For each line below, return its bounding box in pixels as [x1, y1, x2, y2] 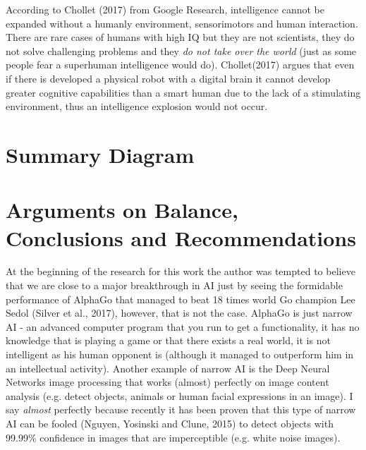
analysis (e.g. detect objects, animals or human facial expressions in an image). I [6, 388, 353, 403]
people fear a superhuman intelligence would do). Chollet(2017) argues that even [6, 57, 355, 72]
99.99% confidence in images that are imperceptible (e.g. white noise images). [6, 430, 341, 444]
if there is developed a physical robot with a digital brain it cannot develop [6, 71, 331, 85]
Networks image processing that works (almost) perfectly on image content [6, 375, 329, 389]
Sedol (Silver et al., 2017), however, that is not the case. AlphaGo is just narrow [6, 305, 353, 320]
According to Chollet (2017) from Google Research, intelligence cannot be [6, 2, 324, 16]
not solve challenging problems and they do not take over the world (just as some [6, 43, 357, 58]
